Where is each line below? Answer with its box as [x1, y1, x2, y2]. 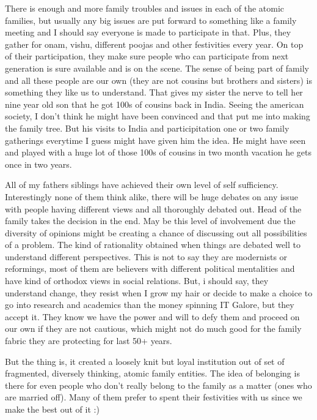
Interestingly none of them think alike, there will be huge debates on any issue [5, 190, 298, 203]
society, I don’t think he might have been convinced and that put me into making [5, 110, 310, 122]
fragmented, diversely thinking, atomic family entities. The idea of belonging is [5, 367, 300, 380]
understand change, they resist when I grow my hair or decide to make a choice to [5, 286, 313, 299]
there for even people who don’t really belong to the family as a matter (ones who [5, 378, 312, 391]
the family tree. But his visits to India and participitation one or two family [5, 121, 290, 134]
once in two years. [5, 157, 72, 170]
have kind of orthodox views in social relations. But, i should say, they [5, 274, 269, 287]
